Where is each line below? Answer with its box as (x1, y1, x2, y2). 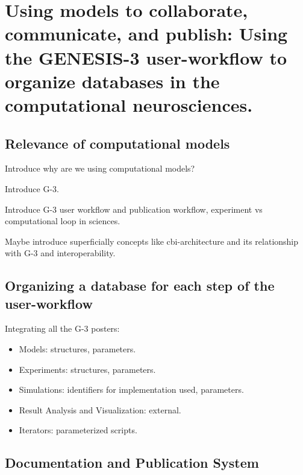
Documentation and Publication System (5, 453, 259, 472)
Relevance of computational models (5, 134, 230, 152)
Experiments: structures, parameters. (19, 363, 156, 375)
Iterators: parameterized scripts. (19, 424, 137, 436)
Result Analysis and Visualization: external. (19, 403, 181, 416)
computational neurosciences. (5, 92, 253, 117)
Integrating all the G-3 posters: (5, 322, 120, 335)
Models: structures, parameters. (19, 343, 136, 355)
